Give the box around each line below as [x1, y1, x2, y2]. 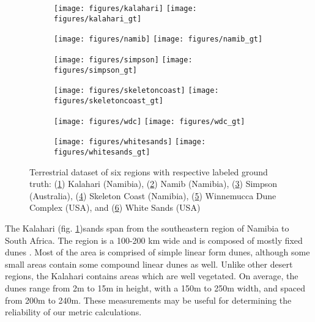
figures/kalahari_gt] [54, 14, 142, 23]
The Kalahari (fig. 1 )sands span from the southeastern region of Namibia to [5, 221, 289, 234]
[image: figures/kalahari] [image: [54, 4, 197, 13]
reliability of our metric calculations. [5, 306, 142, 318]
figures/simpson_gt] [54, 65, 138, 75]
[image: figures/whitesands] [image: [54, 137, 206, 147]
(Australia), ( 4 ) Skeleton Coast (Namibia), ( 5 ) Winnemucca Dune [29, 189, 276, 202]
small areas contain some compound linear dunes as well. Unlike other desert [5, 257, 293, 270]
